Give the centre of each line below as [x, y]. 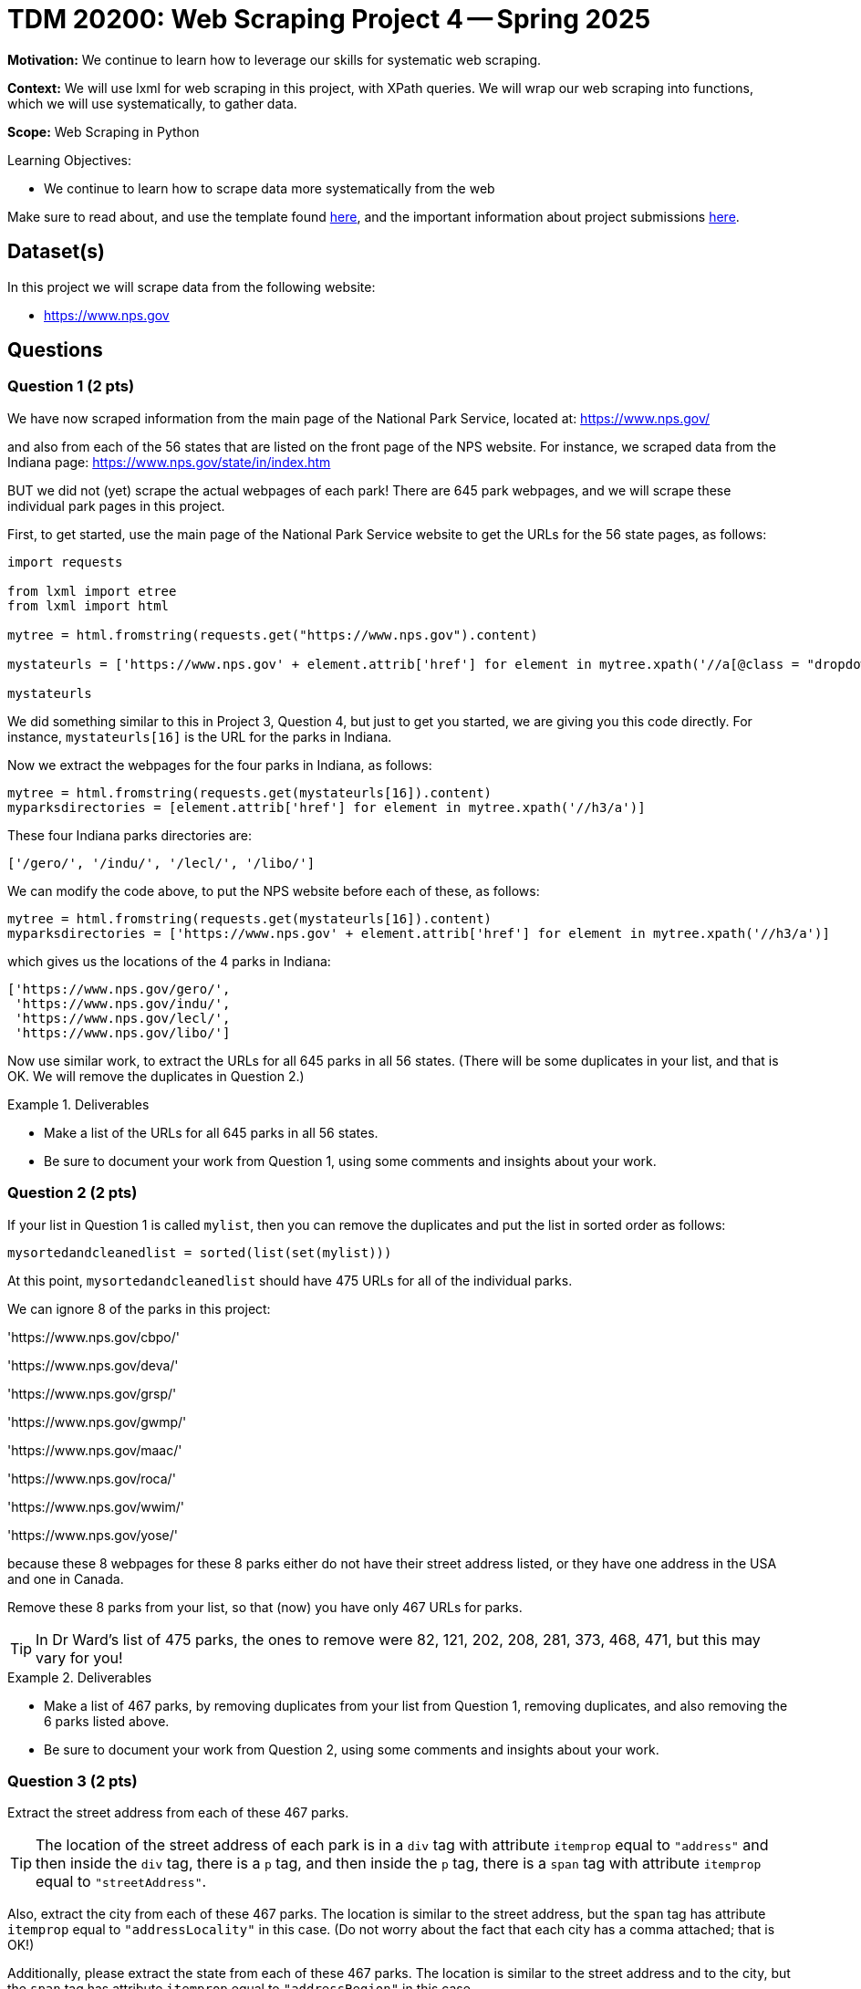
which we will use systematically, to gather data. [152, 103]
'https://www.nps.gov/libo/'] [123, 1032]
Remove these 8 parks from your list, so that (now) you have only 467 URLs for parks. [265, 1607]
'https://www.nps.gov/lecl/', [123, 1018]
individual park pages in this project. [116, 505]
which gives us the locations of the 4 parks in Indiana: [169, 961]
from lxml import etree [92, 591]
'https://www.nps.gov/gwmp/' [97, 1421]
